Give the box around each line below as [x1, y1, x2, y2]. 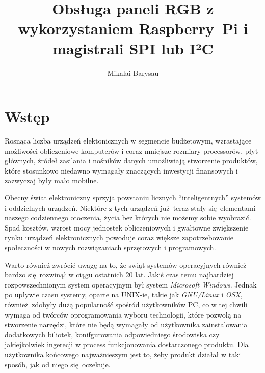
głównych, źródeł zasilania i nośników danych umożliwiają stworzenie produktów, [5, 155, 258, 166]
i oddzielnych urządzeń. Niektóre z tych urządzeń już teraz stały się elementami [5, 202, 256, 213]
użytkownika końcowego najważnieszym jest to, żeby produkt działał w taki [5, 349, 241, 359]
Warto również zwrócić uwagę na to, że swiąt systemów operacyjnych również [5, 259, 247, 270]
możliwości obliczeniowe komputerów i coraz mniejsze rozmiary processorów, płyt [5, 145, 258, 156]
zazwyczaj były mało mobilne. [5, 175, 99, 186]
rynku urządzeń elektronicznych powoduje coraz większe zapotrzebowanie [5, 232, 234, 243]
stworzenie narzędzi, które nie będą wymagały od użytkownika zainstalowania [5, 319, 248, 330]
